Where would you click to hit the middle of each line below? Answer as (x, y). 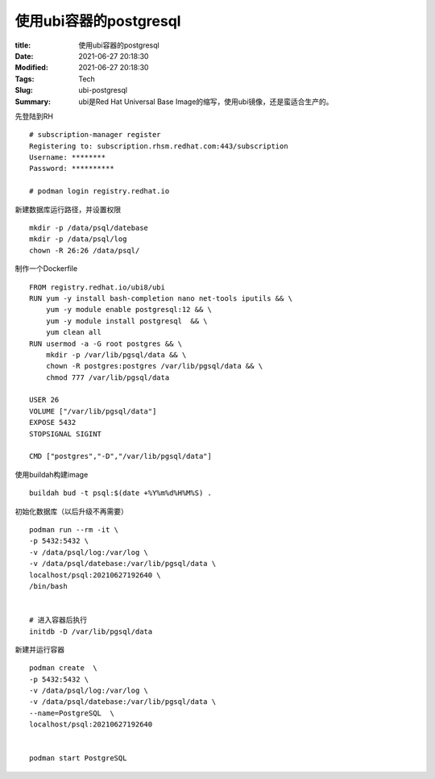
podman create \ (63, 668)
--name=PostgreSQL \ (72, 713)
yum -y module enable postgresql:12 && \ (129, 310)
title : (23, 45)
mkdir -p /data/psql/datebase (89, 228)
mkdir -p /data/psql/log (78, 239)
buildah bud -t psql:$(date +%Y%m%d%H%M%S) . (121, 493)
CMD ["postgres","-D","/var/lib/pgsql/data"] (121, 456)
